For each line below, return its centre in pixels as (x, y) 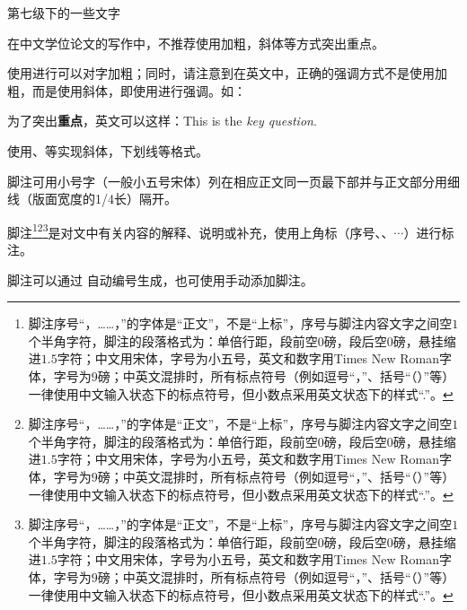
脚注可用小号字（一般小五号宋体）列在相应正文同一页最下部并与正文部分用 (227, 181)
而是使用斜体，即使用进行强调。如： (139, 90)
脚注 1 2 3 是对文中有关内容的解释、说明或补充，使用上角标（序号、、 (201, 231)
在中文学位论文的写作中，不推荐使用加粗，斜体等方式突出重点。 (196, 43)
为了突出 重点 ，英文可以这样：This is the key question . (162, 121)
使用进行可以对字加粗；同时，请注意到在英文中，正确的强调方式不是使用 (221, 73)
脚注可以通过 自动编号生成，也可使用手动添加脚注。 (160, 279)
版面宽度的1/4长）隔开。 (104, 199)
